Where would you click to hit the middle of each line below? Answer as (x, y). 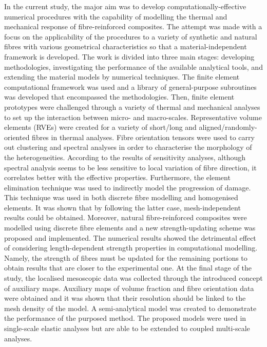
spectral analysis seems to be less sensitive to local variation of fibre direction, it (130, 167)
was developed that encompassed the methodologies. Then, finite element (119, 97)
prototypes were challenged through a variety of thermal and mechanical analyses (132, 107)
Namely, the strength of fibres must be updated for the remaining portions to (126, 257)
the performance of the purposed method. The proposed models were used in (125, 318)
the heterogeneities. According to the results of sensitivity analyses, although (125, 157)
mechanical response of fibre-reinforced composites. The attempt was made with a (133, 26)
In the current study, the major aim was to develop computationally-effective (125, 6)
